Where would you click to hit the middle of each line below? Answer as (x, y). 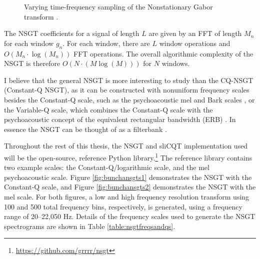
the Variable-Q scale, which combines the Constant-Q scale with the (108, 109)
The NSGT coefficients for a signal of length (72, 33)
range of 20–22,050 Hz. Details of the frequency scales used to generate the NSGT (130, 216)
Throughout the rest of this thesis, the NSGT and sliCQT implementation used (126, 146)
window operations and (195, 43)
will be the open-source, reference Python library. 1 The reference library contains (128, 156)
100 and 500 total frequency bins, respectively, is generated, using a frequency (123, 206)
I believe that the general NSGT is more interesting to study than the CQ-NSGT (129, 80)
